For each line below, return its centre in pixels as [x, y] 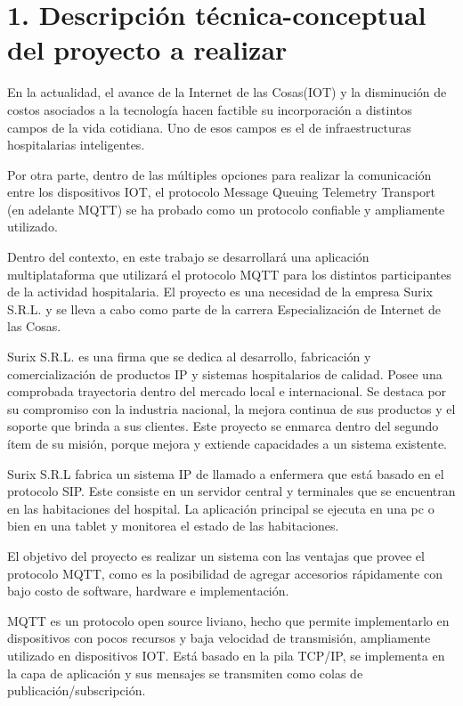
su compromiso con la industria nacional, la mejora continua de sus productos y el [231, 408]
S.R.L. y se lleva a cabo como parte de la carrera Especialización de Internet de [224, 308]
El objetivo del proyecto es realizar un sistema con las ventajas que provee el [216, 555]
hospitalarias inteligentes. [76, 145]
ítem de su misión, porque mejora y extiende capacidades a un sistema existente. [227, 443]
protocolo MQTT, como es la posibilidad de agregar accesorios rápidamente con [225, 573]
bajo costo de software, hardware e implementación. [148, 591]
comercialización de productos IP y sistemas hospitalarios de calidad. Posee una [225, 373]
